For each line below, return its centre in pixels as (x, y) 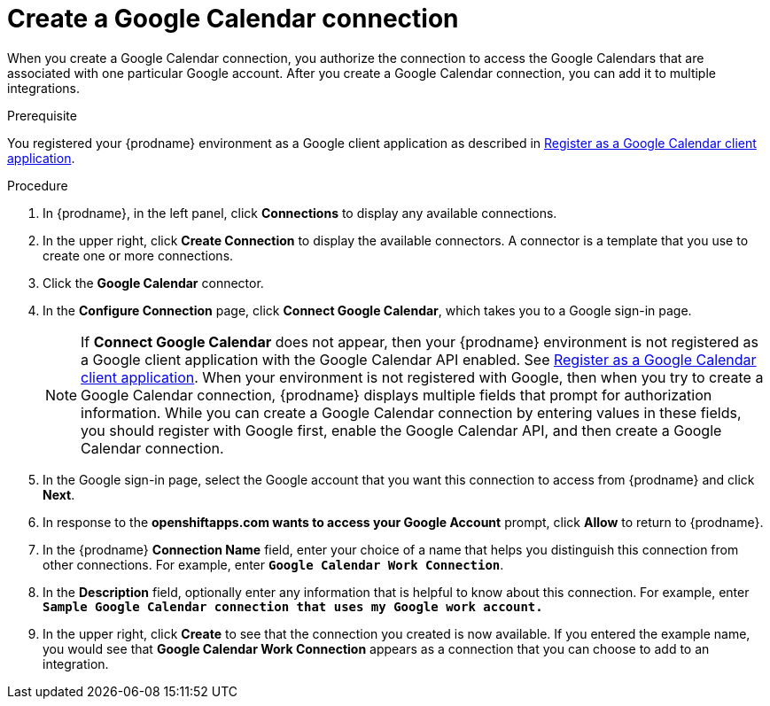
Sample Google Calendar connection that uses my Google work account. (293, 606)
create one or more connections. (138, 255)
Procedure (38, 185)
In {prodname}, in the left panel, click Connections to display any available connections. (300, 213)
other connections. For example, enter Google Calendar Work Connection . (273, 564)
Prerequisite (42, 115)
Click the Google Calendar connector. (153, 283)
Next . (59, 494)
